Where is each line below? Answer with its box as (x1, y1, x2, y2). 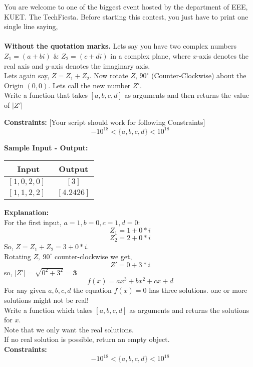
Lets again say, (4, 70, 50, 81)
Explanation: (4, 207, 49, 218)
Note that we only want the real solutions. (4, 324, 134, 334)
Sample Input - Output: (4, 142, 88, 152)
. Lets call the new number (48, 80, 131, 90)
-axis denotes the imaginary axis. (49, 60, 150, 71)
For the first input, (4, 217, 62, 227)
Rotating (4, 251, 31, 261)
